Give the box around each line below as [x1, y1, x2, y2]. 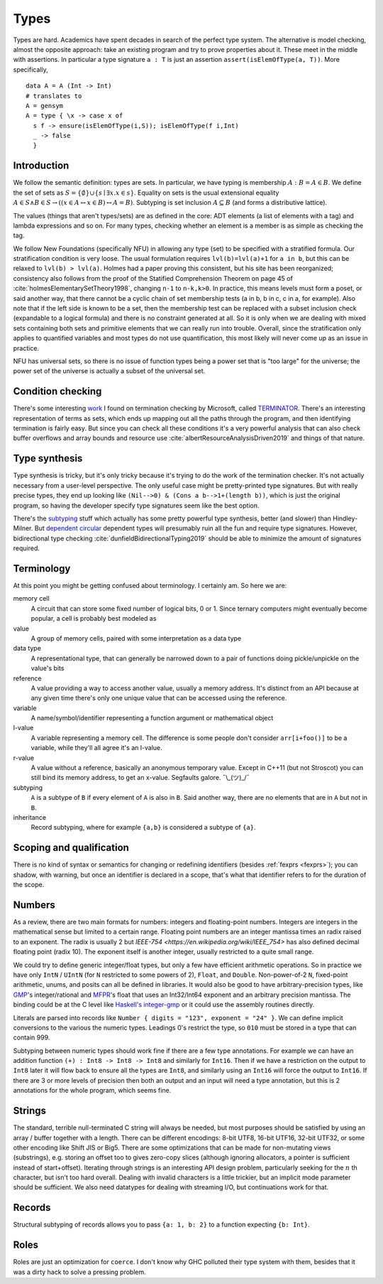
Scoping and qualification [13, 842, 129, 854]
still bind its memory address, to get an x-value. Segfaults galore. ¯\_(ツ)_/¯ [30, 774, 250, 782]
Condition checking [13, 385, 102, 397]
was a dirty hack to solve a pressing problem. [13, 1268, 146, 1276]
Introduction [13, 160, 70, 172]
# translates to [26, 92, 82, 100]
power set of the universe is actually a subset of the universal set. [13, 367, 206, 375]
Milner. [13, 524, 33, 533]
